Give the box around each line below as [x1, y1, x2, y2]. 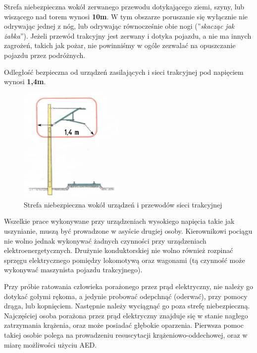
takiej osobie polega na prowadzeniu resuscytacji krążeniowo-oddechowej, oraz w [4, 330, 248, 340]
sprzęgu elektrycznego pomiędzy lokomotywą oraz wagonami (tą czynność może [4, 254, 245, 265]
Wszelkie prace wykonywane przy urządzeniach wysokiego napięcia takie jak [4, 216, 235, 226]
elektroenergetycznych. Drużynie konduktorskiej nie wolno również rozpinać [4, 245, 233, 255]
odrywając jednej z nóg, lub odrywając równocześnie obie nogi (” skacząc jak [4, 21, 235, 31]
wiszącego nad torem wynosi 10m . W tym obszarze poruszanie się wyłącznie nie [4, 11, 248, 21]
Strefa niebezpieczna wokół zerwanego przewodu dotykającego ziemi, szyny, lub [4, 1, 245, 11]
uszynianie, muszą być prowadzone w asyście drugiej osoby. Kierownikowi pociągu [4, 226, 253, 236]
